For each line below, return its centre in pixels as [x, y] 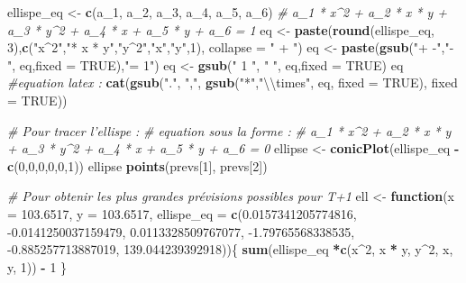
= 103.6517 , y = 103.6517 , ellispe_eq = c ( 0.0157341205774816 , [182, 213]
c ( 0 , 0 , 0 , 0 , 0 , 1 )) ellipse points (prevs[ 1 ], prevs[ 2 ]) [137, 165]
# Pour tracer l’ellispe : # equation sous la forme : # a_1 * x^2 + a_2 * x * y [229, 130]
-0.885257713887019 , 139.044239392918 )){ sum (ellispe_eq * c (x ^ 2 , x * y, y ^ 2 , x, [230, 249]
